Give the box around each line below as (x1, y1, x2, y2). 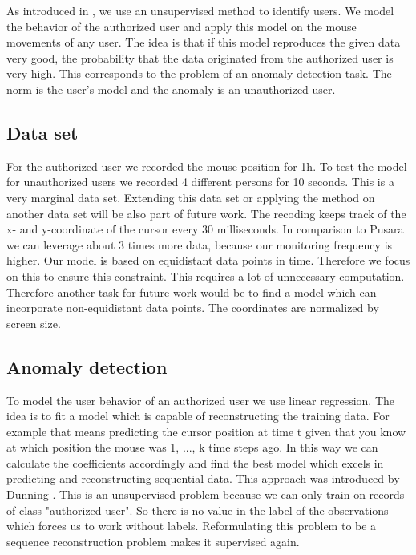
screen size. (6, 314, 61, 331)
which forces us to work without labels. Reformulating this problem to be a (6, 517, 377, 534)
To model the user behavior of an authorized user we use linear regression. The (6, 391, 395, 408)
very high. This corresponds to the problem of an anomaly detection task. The (6, 65, 392, 82)
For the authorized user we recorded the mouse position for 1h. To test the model (6, 157, 407, 174)
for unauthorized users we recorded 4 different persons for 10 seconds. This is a (6, 173, 394, 190)
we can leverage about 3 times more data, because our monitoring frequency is (6, 236, 393, 253)
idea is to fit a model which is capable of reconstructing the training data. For (6, 407, 390, 424)
